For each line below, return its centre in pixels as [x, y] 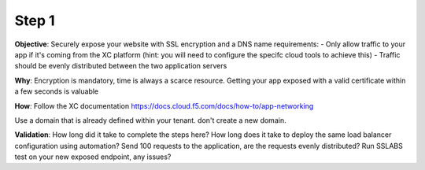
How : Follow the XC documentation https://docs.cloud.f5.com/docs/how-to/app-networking [164, 105]
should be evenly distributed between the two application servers [121, 66]
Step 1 [35, 20]
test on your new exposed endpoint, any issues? [93, 157]
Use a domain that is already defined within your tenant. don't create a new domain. [150, 120]
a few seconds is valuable [57, 91]
